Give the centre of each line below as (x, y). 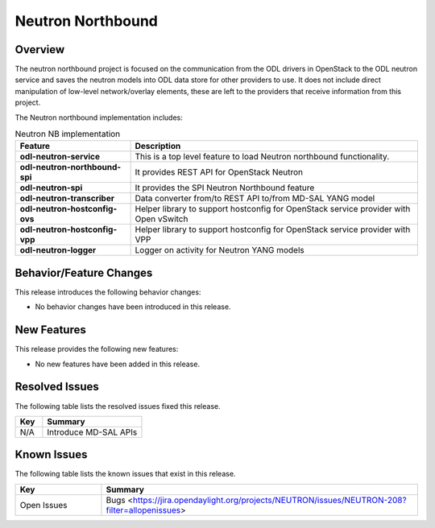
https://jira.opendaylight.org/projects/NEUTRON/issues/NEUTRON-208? (270, 500)
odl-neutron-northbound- (70, 167)
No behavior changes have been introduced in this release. (133, 307)
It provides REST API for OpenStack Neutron (219, 172)
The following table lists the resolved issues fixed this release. (118, 406)
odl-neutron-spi (51, 188)
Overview (40, 49)
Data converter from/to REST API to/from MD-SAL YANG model (255, 199)
